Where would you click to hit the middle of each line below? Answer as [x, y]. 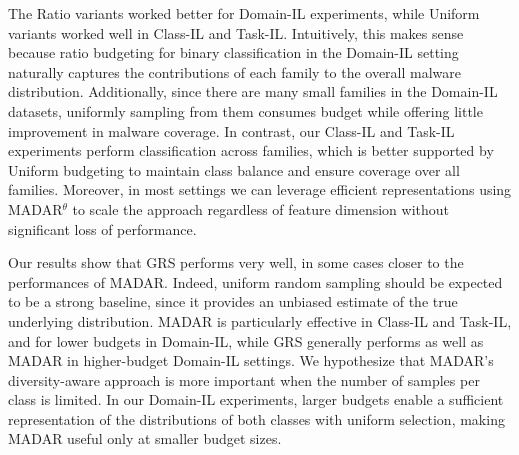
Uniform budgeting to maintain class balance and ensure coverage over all [234, 169]
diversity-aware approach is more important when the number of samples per [244, 379]
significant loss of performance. [102, 228]
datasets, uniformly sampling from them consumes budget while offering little [245, 110]
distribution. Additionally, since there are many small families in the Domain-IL [253, 91]
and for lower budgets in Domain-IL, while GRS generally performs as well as [246, 340]
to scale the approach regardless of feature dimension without [261, 208]
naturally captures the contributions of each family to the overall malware [235, 71]
